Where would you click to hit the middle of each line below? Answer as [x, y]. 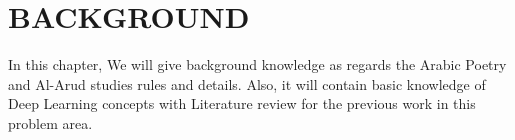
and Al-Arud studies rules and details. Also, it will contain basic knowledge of [247, 83]
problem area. [50, 122]
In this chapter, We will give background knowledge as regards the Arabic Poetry [257, 64]
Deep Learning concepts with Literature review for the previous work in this [242, 103]
